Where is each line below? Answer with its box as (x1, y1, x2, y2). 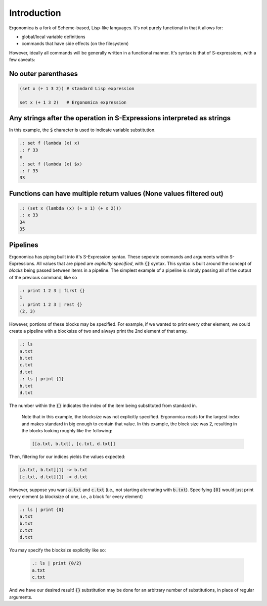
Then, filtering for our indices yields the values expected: (9, 454, 126, 460)
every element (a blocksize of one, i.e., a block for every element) (9, 493, 143, 500)
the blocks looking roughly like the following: (21, 428, 113, 434)
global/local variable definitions (21, 34, 86, 40)
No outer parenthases (9, 69, 78, 78)
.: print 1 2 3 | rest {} (19, 302, 83, 307)
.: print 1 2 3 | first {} (19, 288, 85, 293)
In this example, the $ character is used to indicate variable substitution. (9, 127, 156, 133)
